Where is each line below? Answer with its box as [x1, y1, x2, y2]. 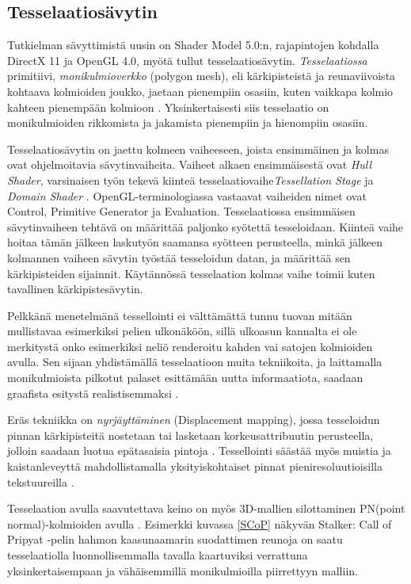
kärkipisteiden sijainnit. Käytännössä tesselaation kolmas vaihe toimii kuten [7, 265, 375, 281]
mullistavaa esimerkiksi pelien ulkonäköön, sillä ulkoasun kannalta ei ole [7, 323, 357, 339]
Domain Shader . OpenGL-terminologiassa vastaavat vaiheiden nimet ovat [7, 187, 367, 204]
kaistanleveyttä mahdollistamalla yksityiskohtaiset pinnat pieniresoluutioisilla [7, 458, 382, 475]
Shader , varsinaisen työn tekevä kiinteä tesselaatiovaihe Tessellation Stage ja [7, 171, 374, 188]
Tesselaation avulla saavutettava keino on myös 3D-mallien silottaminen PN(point [7, 500, 405, 517]
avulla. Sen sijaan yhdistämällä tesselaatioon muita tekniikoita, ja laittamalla [7, 353, 382, 370]
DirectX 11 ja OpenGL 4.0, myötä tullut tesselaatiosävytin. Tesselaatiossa [7, 52, 367, 68]
